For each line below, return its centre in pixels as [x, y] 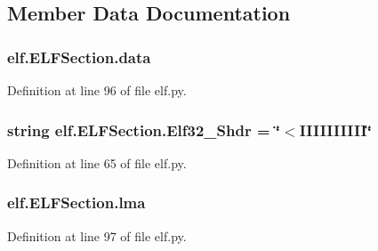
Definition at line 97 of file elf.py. [97, 235]
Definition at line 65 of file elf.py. [97, 162]
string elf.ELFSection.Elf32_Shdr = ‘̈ [144, 130]
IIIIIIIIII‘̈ [335, 130]
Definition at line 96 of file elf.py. [97, 90]
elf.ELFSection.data [79, 57]
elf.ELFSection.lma [76, 202]
